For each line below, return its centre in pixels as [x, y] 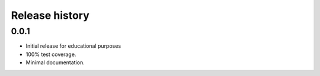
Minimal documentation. [55, 62]
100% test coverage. [51, 54]
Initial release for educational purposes [73, 46]
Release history [50, 15]
